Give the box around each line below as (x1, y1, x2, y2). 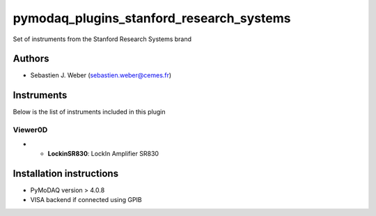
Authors (13, 53, 49, 65)
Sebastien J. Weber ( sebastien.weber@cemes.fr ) (30, 71, 172, 79)
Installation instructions (13, 167, 118, 179)
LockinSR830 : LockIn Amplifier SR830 (47, 149, 159, 157)
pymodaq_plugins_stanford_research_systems (13, 10, 291, 26)
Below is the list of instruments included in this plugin (13, 108, 166, 116)
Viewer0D (13, 125, 48, 135)
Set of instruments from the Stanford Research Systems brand (13, 35, 191, 43)
